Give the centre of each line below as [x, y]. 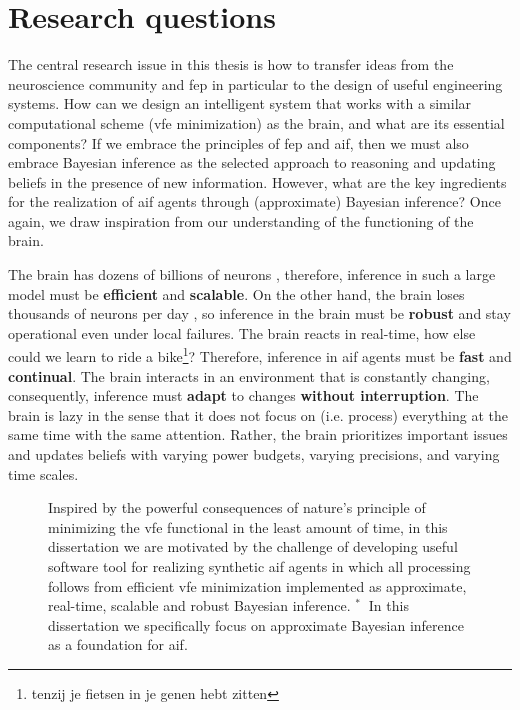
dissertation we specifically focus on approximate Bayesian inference [256, 624]
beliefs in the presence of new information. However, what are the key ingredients [257, 181]
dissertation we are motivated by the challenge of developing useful [253, 546]
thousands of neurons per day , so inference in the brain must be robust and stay [259, 313]
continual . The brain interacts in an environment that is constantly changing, [249, 375]
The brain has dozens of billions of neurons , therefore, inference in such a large [252, 274]
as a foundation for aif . [118, 644]
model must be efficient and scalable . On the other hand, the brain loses [236, 293]
